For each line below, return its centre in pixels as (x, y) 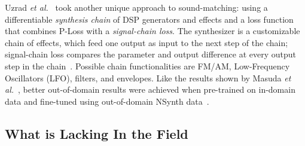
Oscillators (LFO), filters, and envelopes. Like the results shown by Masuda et (148, 77)
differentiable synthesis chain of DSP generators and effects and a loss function (149, 19)
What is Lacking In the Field (97, 133)
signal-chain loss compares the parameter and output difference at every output (150, 54)
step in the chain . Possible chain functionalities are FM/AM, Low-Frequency (147, 66)
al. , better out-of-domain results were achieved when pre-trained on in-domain (150, 89)
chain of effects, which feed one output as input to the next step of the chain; (147, 42)
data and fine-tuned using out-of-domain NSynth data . (107, 101)
